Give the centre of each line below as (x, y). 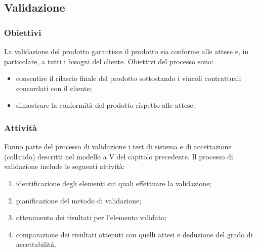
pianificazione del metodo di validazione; (79, 200)
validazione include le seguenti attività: (65, 166)
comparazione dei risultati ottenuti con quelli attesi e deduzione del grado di (134, 234)
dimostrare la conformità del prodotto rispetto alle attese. (105, 105)
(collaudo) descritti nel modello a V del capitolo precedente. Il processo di (119, 156)
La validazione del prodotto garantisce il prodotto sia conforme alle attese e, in (126, 51)
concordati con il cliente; (54, 88)
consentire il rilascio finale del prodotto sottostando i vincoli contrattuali (128, 78)
